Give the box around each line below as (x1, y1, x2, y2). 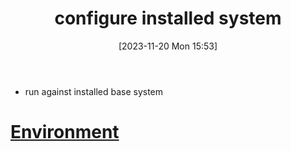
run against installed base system (24, 85, 164, 97)
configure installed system (54, 7, 282, 30)
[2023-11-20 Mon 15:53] (118, 40, 218, 52)
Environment (10, 121, 120, 144)
